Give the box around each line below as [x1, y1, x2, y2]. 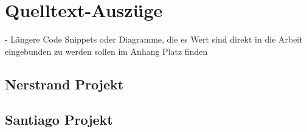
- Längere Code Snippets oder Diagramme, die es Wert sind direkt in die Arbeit [5, 33, 303, 46]
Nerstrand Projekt [5, 74, 124, 93]
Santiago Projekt [5, 110, 113, 129]
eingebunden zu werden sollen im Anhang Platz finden [5, 44, 208, 57]
